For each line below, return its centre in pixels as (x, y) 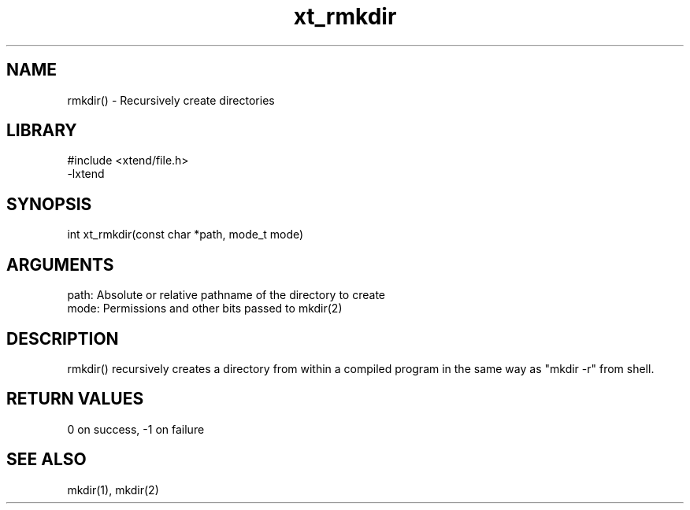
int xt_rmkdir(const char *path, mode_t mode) (185, 235)
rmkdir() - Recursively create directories (171, 100)
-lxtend (86, 174)
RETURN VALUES (75, 399)
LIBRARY (42, 131)
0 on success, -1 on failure (136, 429)
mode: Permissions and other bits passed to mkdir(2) (205, 309)
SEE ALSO (46, 460)
